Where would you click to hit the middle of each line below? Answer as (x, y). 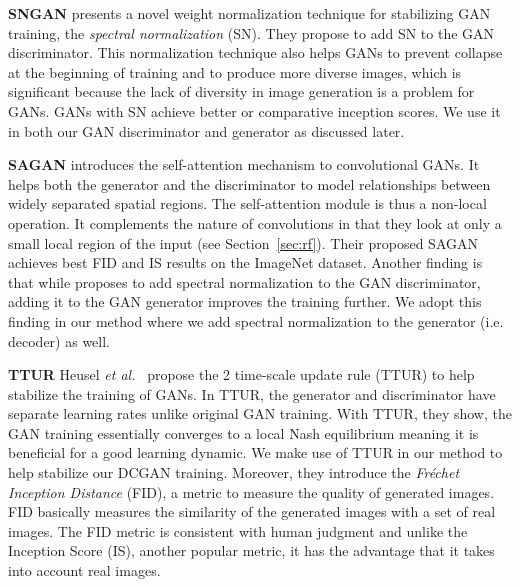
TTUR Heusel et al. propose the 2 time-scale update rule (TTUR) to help (241, 374)
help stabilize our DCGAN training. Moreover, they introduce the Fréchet (234, 472)
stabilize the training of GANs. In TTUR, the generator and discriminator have (252, 393)
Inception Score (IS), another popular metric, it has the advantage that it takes (251, 550)
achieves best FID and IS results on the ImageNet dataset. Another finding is (245, 262)
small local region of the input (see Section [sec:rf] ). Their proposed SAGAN (243, 242)
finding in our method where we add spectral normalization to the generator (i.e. (256, 320)
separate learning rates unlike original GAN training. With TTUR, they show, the (260, 413)
